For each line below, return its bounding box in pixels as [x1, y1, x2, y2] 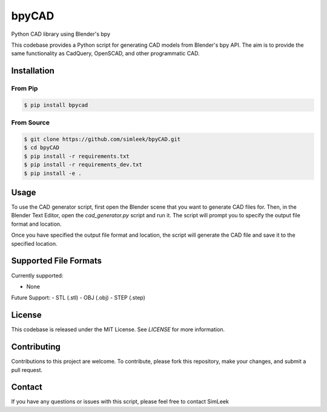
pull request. [11, 366, 42, 373]
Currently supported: [11, 272, 64, 279]
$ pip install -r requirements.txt [24, 152, 130, 160]
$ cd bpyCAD [24, 144, 60, 151]
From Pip [11, 84, 38, 93]
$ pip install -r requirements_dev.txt [24, 161, 142, 168]
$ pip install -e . [24, 170, 82, 177]
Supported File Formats [11, 255, 102, 266]
